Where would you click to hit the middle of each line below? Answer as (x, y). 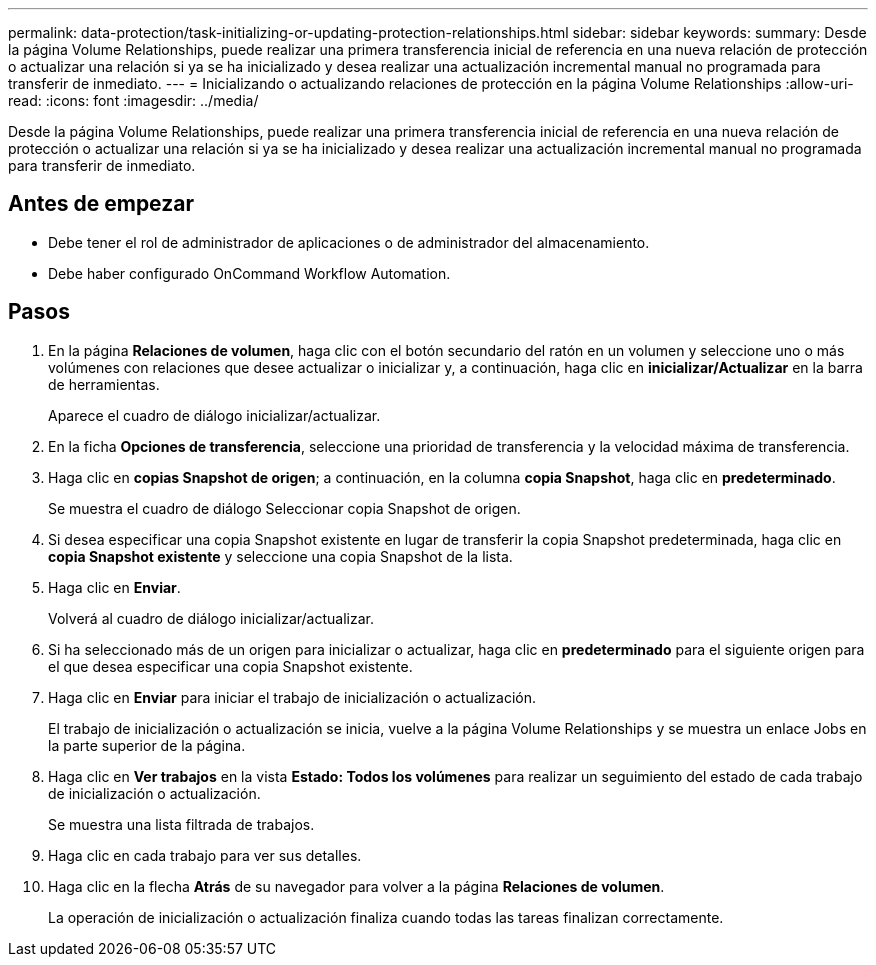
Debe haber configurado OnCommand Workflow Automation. (249, 273)
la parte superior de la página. (147, 745)
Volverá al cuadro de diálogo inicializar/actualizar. (211, 618)
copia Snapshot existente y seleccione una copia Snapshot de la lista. (280, 556)
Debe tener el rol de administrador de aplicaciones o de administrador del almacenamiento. (349, 242)
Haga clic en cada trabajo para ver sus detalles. (205, 855)
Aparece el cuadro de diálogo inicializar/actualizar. (214, 415)
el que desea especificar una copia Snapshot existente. (230, 666)
